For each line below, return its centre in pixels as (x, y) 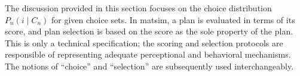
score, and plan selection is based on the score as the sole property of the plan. (149, 31)
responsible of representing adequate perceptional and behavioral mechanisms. (148, 54)
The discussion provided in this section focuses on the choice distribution (138, 8)
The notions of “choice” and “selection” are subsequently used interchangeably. (149, 66)
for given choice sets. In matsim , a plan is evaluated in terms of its (173, 19)
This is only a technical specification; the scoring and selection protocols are (144, 42)
